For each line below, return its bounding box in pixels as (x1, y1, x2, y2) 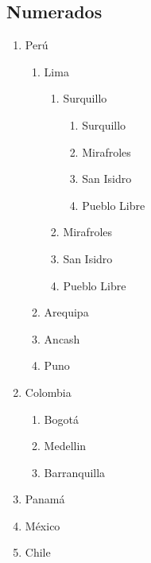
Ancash (44, 330, 80, 347)
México (25, 517, 60, 534)
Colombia (25, 383, 72, 400)
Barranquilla (44, 464, 106, 480)
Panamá (25, 491, 65, 507)
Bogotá (44, 410, 79, 427)
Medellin (44, 437, 87, 454)
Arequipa (44, 304, 89, 320)
